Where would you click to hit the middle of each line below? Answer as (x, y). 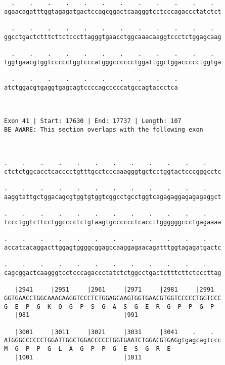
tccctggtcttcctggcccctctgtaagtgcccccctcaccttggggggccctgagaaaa (113, 222)
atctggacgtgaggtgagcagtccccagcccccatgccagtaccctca (91, 87)
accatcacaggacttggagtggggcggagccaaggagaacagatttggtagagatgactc (113, 248)
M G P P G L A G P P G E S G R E (87, 349)
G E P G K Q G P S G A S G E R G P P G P (109, 307)
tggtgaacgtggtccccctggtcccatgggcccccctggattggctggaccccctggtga (113, 62)
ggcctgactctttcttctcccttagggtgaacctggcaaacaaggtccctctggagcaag (113, 37)
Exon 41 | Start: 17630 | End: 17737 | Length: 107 (93, 121)
